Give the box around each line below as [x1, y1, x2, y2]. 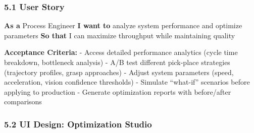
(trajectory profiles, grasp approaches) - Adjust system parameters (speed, [4, 66, 234, 77]
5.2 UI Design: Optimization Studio [4, 117, 152, 130]
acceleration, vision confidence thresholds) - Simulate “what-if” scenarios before [4, 77, 250, 87]
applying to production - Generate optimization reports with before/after [4, 86, 231, 97]
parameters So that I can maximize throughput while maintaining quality [4, 30, 235, 40]
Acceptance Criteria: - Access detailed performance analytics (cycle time [4, 47, 238, 57]
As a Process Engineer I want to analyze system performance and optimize [4, 20, 242, 31]
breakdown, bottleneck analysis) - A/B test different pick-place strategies [4, 57, 230, 67]
